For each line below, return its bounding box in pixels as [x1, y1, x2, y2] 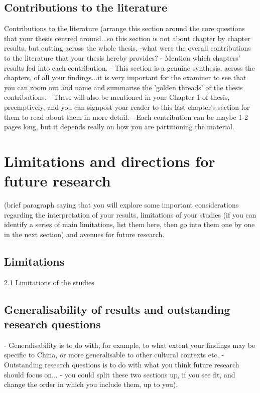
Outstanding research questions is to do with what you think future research [4, 359, 239, 369]
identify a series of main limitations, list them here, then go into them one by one [4, 219, 255, 230]
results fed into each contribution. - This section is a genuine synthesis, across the [4, 62, 255, 73]
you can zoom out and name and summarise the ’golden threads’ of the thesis [4, 82, 243, 92]
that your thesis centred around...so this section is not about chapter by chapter [4, 33, 250, 43]
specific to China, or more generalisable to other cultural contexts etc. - [4, 349, 224, 360]
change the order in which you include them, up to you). [4, 379, 178, 389]
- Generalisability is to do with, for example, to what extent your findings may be [4, 339, 255, 350]
